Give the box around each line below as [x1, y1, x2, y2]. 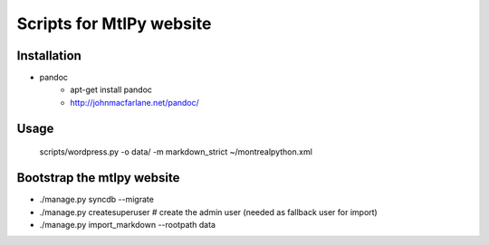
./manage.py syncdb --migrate [39, 194, 154, 205]
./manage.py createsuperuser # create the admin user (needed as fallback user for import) [39, 206, 378, 217]
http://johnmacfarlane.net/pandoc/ [70, 97, 199, 108]
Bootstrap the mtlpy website [16, 170, 180, 185]
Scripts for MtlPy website [16, 14, 212, 33]
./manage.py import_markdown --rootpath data [39, 219, 216, 230]
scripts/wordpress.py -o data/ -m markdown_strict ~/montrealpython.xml [39, 146, 312, 157]
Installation [16, 48, 81, 63]
